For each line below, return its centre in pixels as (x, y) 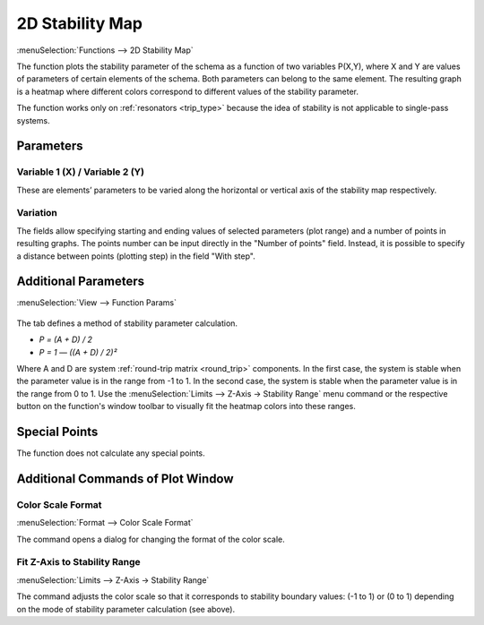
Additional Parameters (81, 282)
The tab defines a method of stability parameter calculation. (127, 323)
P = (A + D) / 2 (66, 339)
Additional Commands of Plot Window (125, 479)
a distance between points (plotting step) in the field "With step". (136, 256)
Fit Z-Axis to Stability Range (78, 562)
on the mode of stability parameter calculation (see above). (126, 609)
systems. (33, 120)
